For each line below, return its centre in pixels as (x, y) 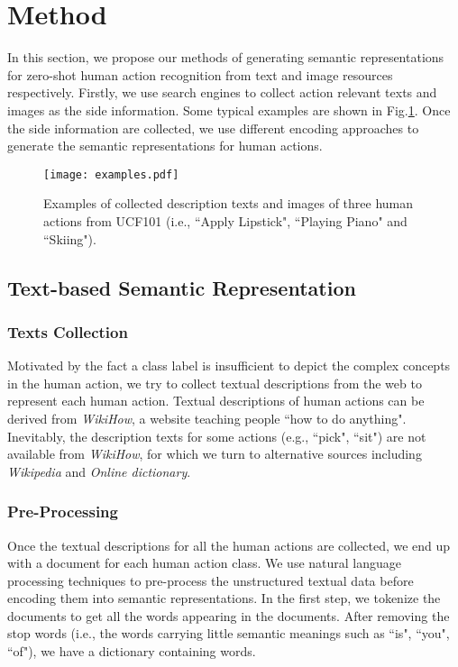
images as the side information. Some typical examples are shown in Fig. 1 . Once (229, 110)
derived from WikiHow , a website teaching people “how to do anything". (207, 418)
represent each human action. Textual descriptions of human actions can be (216, 401)
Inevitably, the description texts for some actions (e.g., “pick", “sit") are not (217, 436)
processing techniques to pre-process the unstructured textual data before (211, 580)
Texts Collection (68, 331)
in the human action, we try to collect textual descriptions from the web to (215, 383)
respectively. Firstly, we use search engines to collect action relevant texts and (222, 92)
